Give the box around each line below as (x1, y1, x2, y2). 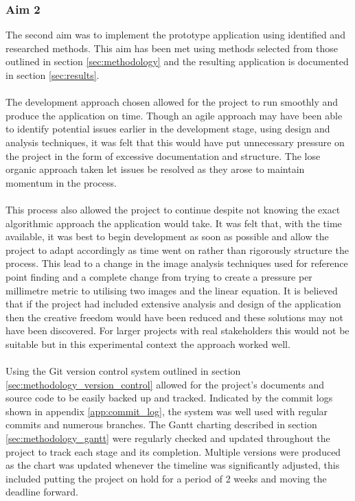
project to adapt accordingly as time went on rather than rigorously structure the (5, 242, 349, 257)
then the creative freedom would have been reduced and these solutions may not (5, 310, 343, 324)
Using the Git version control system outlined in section (5, 364, 241, 378)
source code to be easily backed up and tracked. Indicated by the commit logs (5, 391, 333, 405)
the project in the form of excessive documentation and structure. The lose (5, 148, 321, 163)
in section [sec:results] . (5, 68, 100, 82)
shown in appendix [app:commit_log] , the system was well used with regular (5, 404, 328, 418)
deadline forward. (5, 485, 78, 499)
